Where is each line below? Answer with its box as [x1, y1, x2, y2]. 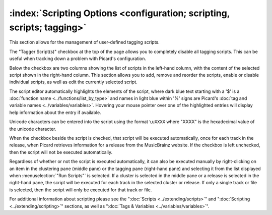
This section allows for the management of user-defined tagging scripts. [9, 39, 160, 45]
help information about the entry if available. [9, 109, 101, 116]
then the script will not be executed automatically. [9, 149, 113, 155]
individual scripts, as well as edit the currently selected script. [9, 79, 138, 85]
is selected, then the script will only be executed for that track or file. [9, 187, 152, 193]
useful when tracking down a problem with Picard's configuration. [9, 56, 146, 62]
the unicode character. [9, 126, 56, 132]
